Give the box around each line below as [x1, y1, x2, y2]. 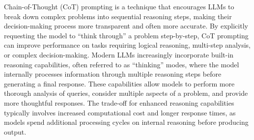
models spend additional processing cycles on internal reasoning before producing [4, 117, 249, 127]
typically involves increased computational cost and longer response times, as [4, 107, 236, 117]
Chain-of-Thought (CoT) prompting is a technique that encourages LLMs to [4, 1, 234, 11]
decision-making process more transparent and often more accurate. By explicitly [4, 21, 248, 31]
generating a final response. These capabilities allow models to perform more [4, 78, 235, 88]
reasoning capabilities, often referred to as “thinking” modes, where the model [4, 59, 239, 69]
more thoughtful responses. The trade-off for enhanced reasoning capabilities [4, 97, 234, 108]
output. [4, 126, 27, 137]
